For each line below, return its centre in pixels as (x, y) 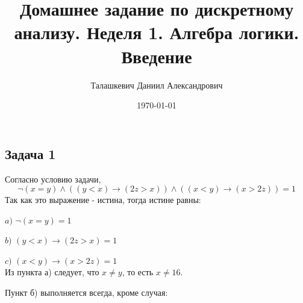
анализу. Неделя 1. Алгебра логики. (157, 32)
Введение (157, 56)
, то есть (138, 272)
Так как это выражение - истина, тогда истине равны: (103, 200)
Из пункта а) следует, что (52, 272)
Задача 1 (30, 153)
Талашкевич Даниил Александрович (157, 85)
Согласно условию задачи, (53, 179)
